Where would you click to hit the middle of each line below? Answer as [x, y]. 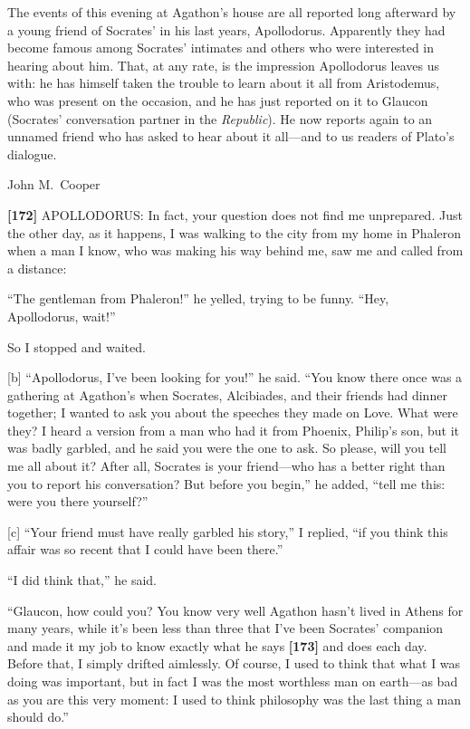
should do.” [38, 717]
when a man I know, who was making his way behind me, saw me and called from [235, 250]
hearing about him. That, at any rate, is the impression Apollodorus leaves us [224, 65]
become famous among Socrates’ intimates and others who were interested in [221, 48]
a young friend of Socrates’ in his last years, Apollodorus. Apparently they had [226, 29]
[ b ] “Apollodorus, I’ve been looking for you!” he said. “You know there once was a [235, 377]
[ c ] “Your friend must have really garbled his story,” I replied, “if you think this [228, 531]
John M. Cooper [54, 184]
